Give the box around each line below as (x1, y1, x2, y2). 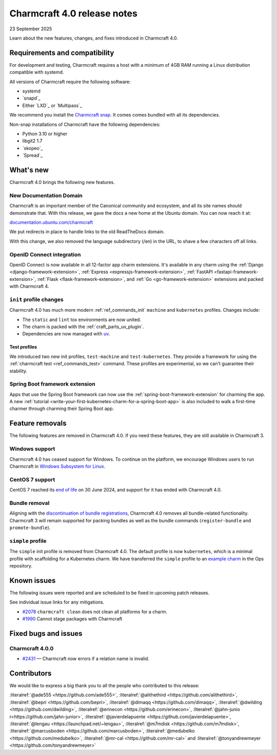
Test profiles (9, 344, 37, 350)
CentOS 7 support (9, 476, 55, 483)
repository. (9, 562, 33, 569)
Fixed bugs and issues (9, 629, 83, 638)
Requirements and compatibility (9, 48, 114, 57)
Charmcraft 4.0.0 (9, 645, 54, 652)
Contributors (9, 669, 52, 677)
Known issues (9, 576, 56, 585)
